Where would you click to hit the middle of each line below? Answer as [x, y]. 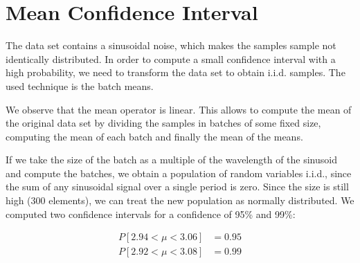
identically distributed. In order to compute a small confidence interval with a [171, 58]
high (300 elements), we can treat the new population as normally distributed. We [180, 200]
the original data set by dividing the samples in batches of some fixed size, [163, 123]
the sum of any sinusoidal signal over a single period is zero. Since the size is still [177, 187]
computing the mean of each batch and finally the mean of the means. [154, 136]
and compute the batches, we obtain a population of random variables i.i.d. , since [179, 173]
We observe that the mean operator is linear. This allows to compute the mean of [179, 109]
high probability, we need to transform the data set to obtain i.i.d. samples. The [175, 72]
